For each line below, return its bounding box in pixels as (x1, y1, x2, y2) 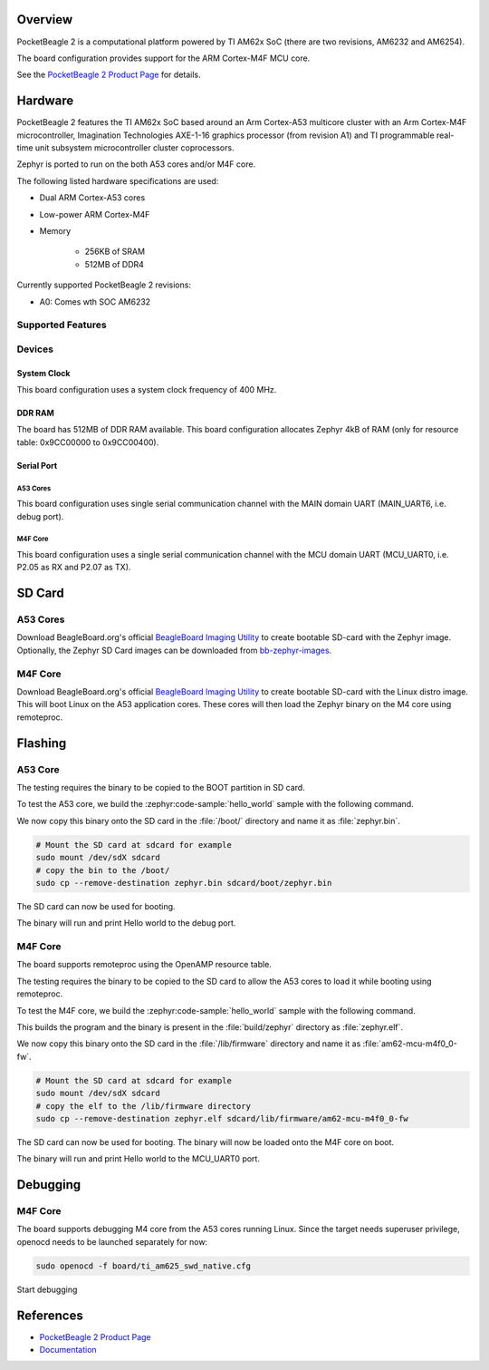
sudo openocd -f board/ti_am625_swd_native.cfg (35, 1260, 251, 1271)
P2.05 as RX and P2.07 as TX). (16, 562, 131, 573)
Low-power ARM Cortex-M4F (39, 209, 150, 219)
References (16, 1307, 83, 1323)
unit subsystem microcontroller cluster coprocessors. (34, 141, 235, 153)
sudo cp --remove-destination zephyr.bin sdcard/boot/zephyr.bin (35, 878, 332, 888)
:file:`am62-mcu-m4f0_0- (362, 1038, 457, 1049)
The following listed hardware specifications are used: (16, 175, 219, 186)
